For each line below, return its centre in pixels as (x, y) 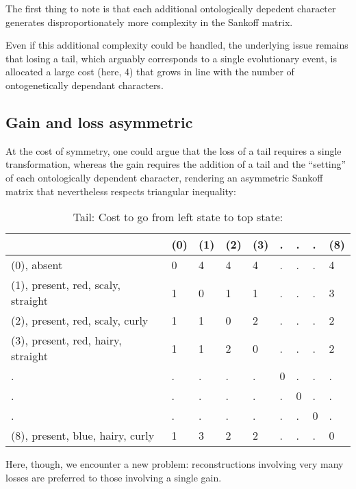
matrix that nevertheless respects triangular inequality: (121, 191)
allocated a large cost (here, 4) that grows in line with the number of (150, 72)
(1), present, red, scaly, (66, 285)
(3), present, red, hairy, (66, 340)
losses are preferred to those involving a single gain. (114, 477)
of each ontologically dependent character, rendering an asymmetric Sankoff (164, 177)
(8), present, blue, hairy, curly (83, 436)
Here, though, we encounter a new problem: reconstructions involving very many (175, 464)
